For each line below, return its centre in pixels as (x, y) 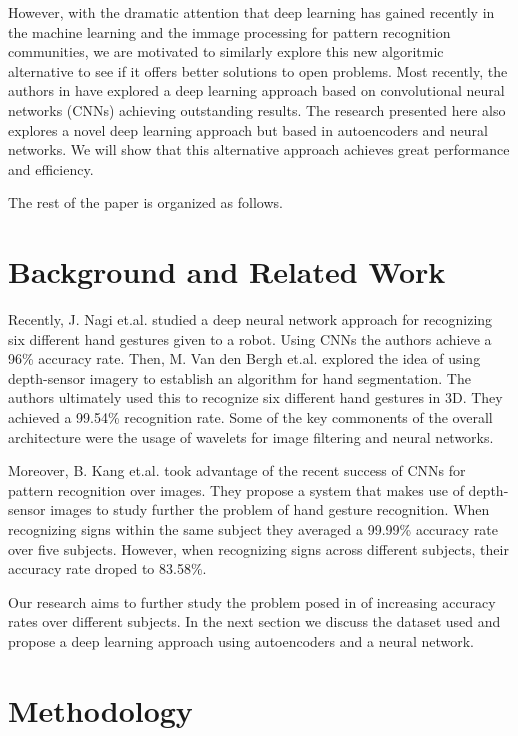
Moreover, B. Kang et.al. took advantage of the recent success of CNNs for (237, 470)
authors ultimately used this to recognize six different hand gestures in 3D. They (255, 397)
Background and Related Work (227, 271)
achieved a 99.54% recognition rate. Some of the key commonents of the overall (250, 417)
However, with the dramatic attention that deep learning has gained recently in (251, 12)
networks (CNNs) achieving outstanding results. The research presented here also (257, 109)
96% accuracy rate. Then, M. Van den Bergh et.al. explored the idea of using (244, 358)
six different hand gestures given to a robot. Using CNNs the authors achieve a (250, 338)
